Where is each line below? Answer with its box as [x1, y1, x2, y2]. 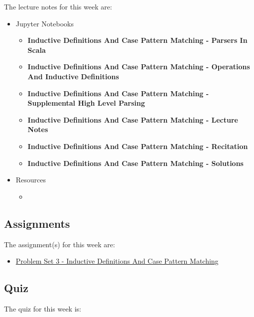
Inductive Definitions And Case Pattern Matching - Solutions [27, 158, 244, 168]
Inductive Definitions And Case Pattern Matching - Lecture [27, 114, 238, 125]
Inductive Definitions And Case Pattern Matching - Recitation [27, 141, 248, 151]
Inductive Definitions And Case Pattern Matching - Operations [27, 61, 250, 72]
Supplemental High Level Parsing [27, 98, 145, 108]
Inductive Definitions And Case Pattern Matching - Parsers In [27, 35, 248, 45]
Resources [15, 174, 46, 185]
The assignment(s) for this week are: [4, 239, 115, 249]
